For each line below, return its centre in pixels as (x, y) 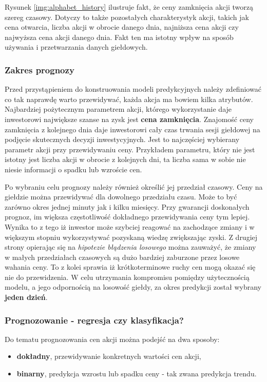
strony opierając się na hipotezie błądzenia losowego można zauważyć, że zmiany (130, 247)
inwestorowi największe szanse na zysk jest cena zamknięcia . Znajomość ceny (129, 119)
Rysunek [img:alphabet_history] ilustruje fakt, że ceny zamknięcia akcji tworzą (129, 7)
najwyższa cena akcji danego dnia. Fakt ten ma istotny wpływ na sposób (119, 37)
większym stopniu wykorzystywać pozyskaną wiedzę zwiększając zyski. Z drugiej (131, 237)
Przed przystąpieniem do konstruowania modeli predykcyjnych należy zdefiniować (133, 89)
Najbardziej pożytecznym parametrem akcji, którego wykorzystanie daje (118, 109)
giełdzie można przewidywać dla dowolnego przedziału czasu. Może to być (121, 197)
